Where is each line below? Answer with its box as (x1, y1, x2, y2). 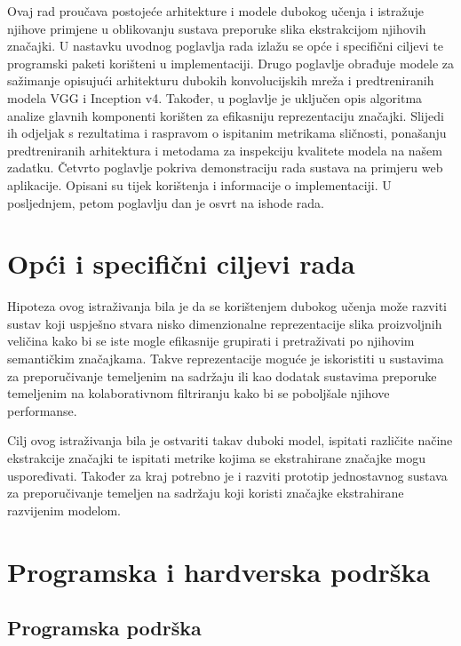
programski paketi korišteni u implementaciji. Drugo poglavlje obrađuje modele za (7, 53, 455, 72)
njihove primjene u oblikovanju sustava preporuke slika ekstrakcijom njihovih (7, 19, 426, 37)
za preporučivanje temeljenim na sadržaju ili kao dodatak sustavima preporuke (7, 366, 437, 385)
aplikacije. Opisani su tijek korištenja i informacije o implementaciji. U (7, 175, 392, 194)
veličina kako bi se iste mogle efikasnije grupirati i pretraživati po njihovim (7, 331, 415, 350)
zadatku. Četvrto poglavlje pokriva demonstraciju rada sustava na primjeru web (7, 158, 443, 177)
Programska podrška (7, 614, 202, 642)
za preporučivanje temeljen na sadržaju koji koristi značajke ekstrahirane (7, 483, 404, 502)
